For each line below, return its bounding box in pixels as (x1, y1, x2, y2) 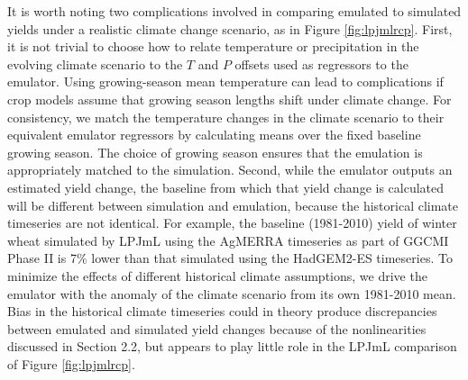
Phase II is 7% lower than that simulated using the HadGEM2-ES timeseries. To (7, 249, 453, 267)
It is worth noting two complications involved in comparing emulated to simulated (7, 2, 462, 20)
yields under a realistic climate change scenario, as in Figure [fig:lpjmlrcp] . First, (7, 19, 453, 38)
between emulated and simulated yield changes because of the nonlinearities (7, 319, 427, 338)
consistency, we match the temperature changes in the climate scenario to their (7, 107, 445, 126)
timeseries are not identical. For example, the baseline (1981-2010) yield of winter (7, 213, 457, 232)
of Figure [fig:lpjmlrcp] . (7, 354, 135, 373)
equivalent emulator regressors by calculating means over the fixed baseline (7, 125, 421, 144)
